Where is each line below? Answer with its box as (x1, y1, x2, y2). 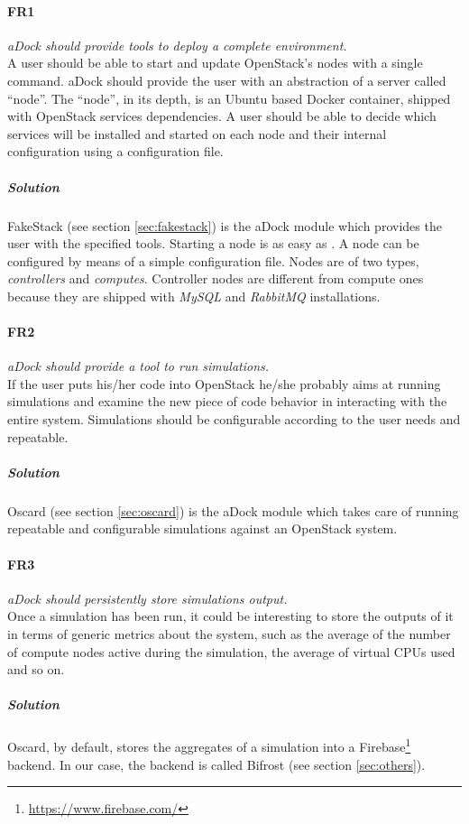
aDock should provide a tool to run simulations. (7, 356, 270, 375)
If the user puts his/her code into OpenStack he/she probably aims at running (7, 374, 441, 393)
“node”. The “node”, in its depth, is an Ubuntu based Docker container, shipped (7, 88, 451, 107)
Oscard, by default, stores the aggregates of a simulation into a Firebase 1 (7, 735, 411, 755)
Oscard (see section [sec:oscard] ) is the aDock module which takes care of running (7, 501, 459, 520)
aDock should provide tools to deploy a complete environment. (7, 35, 347, 54)
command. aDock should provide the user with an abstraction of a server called (7, 70, 446, 89)
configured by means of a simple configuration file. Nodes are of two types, (7, 251, 419, 270)
